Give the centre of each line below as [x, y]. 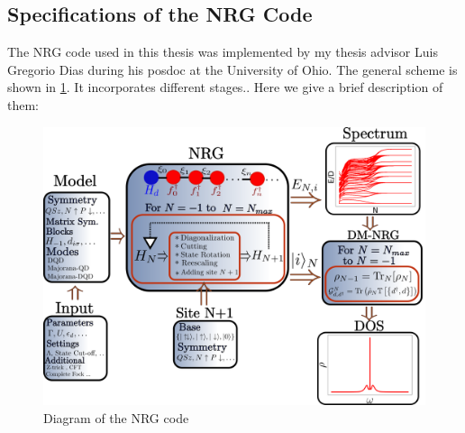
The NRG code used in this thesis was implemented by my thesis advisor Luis [223, 52]
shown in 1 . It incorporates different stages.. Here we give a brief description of [225, 87]
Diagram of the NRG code [116, 418]
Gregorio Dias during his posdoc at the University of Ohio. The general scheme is [232, 69]
